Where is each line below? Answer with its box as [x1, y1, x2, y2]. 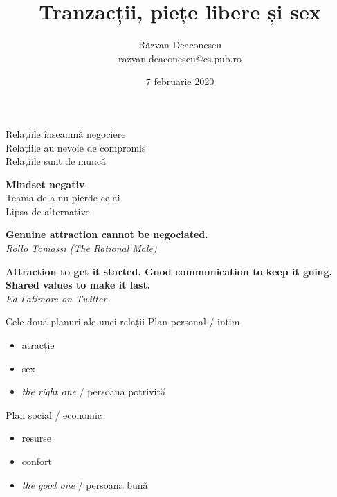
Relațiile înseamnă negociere [6, 126, 126, 141]
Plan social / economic [6, 407, 102, 422]
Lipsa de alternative [6, 204, 90, 218]
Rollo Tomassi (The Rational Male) [6, 241, 157, 255]
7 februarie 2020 [145, 74, 215, 89]
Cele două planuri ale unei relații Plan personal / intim [6, 314, 240, 329]
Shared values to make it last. [6, 278, 151, 292]
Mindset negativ [6, 177, 85, 191]
